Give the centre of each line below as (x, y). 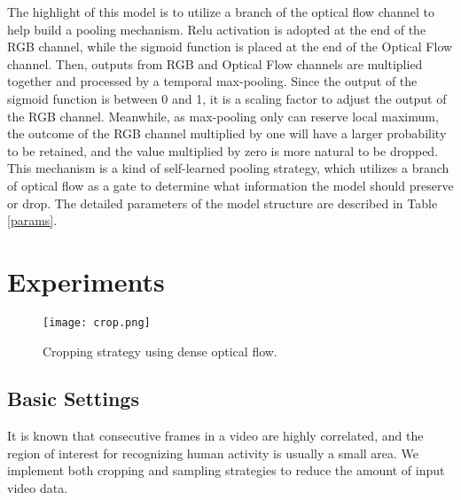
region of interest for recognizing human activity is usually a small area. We (213, 453)
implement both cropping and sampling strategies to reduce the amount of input (226, 470)
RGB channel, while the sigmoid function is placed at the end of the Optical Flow (230, 47)
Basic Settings (73, 398)
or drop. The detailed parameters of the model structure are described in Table (223, 203)
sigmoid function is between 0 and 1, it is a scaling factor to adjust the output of (227, 98)
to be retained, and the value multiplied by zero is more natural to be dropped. (223, 150)
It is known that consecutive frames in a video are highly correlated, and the (215, 436)
